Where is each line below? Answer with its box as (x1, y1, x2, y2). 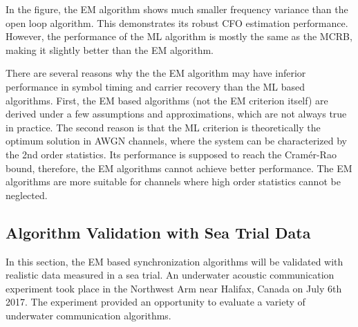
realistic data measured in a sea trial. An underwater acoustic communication (6, 268, 335, 282)
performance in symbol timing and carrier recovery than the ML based (6, 79, 305, 93)
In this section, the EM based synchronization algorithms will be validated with (6, 254, 343, 268)
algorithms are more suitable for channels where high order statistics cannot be (6, 174, 341, 189)
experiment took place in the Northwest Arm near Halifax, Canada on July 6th (6, 281, 342, 295)
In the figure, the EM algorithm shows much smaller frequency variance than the (6, 2, 348, 16)
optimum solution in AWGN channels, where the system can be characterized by (6, 133, 347, 148)
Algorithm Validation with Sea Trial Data (6, 221, 311, 243)
